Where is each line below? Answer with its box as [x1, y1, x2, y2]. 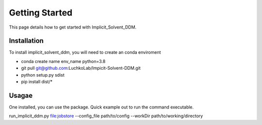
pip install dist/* [21, 79, 53, 85]
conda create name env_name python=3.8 [21, 58, 106, 64]
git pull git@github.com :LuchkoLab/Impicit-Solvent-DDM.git [21, 65, 141, 71]
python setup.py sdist [21, 72, 65, 78]
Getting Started [9, 7, 73, 18]
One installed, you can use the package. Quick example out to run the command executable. [9, 104, 194, 110]
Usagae [9, 91, 33, 99]
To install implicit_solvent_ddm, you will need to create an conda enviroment [9, 49, 161, 55]
